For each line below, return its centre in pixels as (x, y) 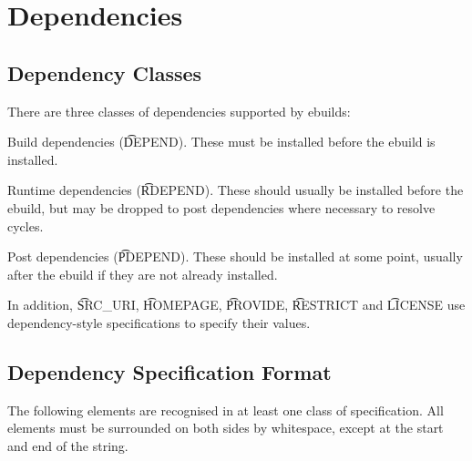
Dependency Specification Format (169, 371)
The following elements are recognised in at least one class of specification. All (226, 410)
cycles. (26, 225)
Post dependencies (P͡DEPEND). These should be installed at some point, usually (235, 256)
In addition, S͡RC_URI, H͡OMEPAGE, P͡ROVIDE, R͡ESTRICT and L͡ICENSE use (236, 305)
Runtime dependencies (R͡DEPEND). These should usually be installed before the (236, 190)
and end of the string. (68, 445)
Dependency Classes (105, 72)
